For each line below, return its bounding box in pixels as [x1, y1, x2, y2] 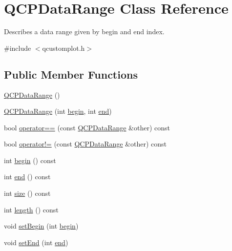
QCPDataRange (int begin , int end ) [4, 106, 112, 116]
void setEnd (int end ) [4, 237, 68, 247]
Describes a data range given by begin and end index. [4, 26, 165, 37]
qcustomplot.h [42, 42, 85, 53]
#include [4, 42, 31, 53]
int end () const [4, 171, 51, 182]
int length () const [4, 204, 59, 214]
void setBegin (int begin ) [4, 221, 79, 231]
